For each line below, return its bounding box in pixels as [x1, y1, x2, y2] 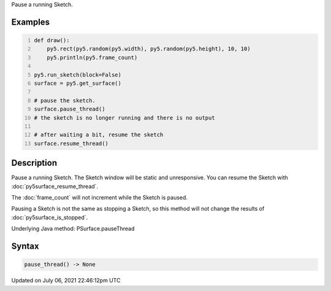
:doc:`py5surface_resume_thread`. [11, 182, 98, 190]
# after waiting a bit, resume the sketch [34, 131, 164, 138]
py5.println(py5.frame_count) [47, 54, 138, 61]
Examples [11, 17, 50, 27]
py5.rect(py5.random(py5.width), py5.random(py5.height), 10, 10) [47, 45, 251, 52]
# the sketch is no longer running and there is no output [34, 114, 215, 121]
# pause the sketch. [34, 97, 96, 104]
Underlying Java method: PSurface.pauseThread [11, 225, 135, 233]
